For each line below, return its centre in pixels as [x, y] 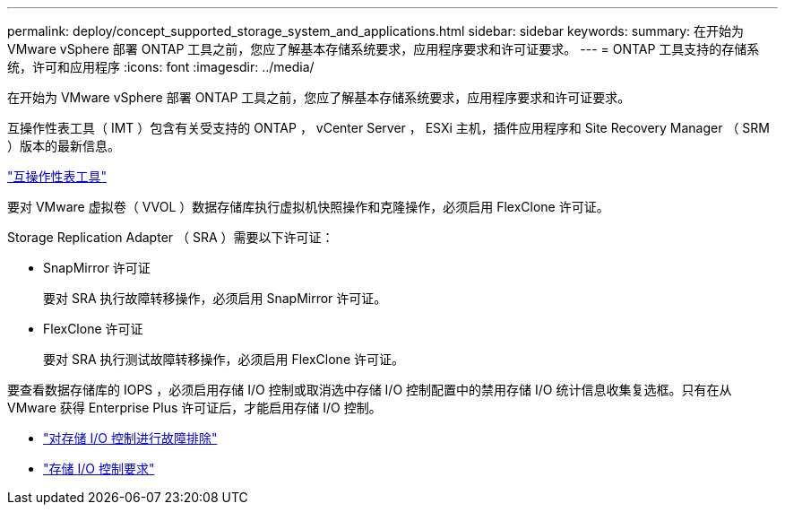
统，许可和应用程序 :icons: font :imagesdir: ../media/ [161, 67]
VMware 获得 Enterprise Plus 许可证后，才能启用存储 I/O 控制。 [194, 408]
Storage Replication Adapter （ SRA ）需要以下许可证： [171, 237]
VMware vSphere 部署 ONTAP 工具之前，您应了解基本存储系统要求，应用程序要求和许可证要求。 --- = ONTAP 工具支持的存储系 [384, 49]
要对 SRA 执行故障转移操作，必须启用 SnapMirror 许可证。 [215, 298]
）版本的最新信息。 [64, 146]
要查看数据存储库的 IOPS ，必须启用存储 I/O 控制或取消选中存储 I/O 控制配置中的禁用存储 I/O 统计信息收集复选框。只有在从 [370, 390]
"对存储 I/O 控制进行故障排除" [130, 438]
